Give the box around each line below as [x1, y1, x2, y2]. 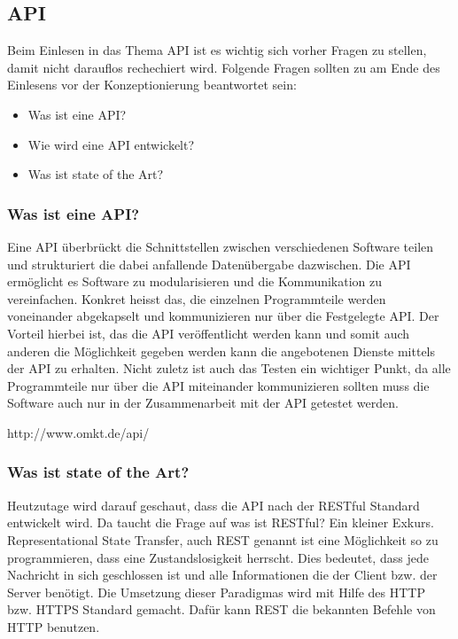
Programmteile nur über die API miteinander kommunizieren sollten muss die [7, 376, 430, 394]
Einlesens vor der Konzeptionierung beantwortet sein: [7, 75, 297, 94]
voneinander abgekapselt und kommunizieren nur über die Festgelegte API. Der [7, 307, 439, 325]
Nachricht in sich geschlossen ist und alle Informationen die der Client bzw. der [7, 565, 438, 584]
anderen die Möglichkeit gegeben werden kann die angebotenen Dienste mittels [7, 341, 436, 360]
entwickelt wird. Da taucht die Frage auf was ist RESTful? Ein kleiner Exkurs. [7, 513, 434, 532]
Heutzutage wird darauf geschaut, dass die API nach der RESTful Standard [7, 495, 420, 514]
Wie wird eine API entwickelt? [27, 135, 195, 153]
